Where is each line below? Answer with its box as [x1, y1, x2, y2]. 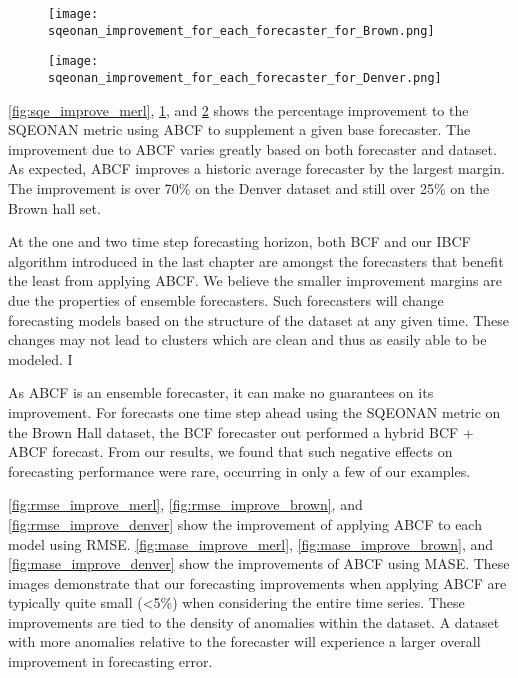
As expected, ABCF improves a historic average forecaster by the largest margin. [8, 158, 505, 179]
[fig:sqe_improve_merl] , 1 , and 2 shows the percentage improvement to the [8, 99, 469, 120]
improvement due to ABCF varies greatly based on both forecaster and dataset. [8, 138, 497, 159]
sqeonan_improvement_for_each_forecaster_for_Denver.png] [48, 70, 442, 85]
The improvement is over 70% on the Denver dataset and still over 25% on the [8, 178, 490, 198]
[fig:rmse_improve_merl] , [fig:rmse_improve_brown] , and [8, 494, 363, 515]
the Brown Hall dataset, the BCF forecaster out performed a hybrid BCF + [8, 421, 474, 442]
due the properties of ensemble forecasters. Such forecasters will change [8, 289, 444, 310]
